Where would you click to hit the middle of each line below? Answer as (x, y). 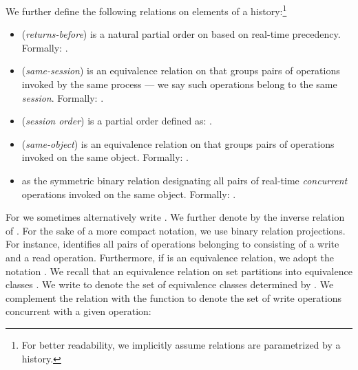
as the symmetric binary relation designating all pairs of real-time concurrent (185, 180)
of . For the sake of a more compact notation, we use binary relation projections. (176, 230)
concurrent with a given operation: (78, 311)
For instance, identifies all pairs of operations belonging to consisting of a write (172, 244)
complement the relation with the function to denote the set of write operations (173, 297)
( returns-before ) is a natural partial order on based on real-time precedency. (181, 34)
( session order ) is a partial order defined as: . (117, 121)
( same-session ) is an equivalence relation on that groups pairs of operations (181, 70)
